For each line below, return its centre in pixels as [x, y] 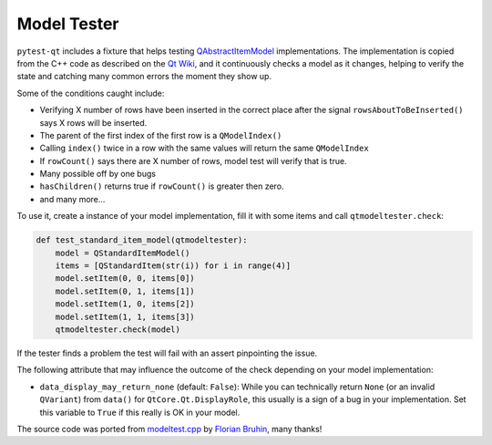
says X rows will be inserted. [93, 122]
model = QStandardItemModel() [123, 253]
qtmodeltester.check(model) [118, 329]
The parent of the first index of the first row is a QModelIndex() [161, 135]
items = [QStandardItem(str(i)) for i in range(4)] [173, 266]
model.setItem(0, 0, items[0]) [125, 279]
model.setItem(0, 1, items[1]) [125, 291]
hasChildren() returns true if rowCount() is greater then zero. [162, 186]
